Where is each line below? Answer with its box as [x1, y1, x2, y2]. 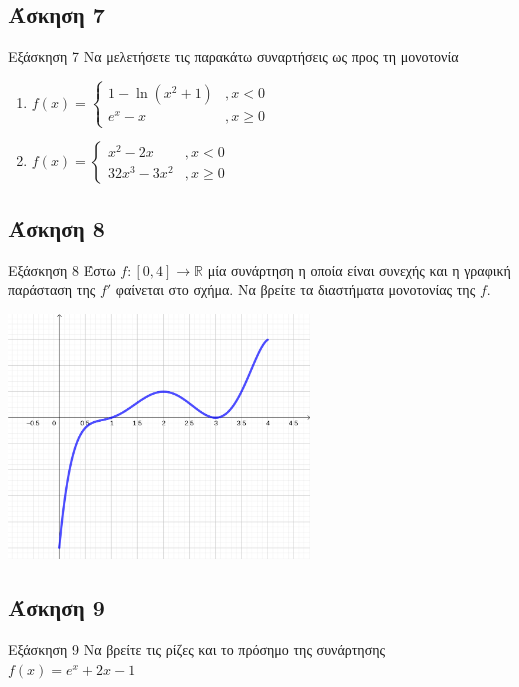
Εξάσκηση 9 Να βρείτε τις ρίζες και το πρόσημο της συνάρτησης [8, 639, 386, 660]
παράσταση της [8, 279, 96, 300]
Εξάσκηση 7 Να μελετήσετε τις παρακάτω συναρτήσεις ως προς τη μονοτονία [8, 46, 459, 67]
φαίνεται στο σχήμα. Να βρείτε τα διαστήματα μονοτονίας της [115, 279, 476, 300]
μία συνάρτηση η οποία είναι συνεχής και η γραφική [207, 259, 511, 280]
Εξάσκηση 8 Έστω [8, 259, 116, 280]
